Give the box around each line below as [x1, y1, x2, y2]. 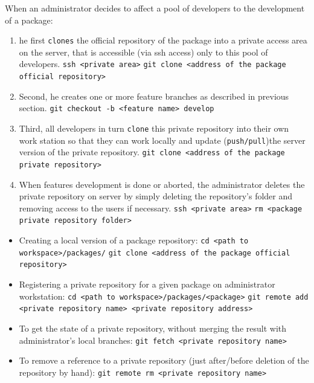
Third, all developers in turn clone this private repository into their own [19, 122, 289, 134]
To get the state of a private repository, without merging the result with [19, 322, 286, 334]
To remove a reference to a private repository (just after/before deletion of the [19, 354, 309, 367]
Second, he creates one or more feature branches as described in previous [19, 89, 289, 102]
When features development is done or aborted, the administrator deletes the [19, 178, 305, 190]
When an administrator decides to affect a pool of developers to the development [5, 2, 305, 14]
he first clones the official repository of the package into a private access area [19, 34, 307, 47]
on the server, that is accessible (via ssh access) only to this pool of [19, 45, 268, 58]
